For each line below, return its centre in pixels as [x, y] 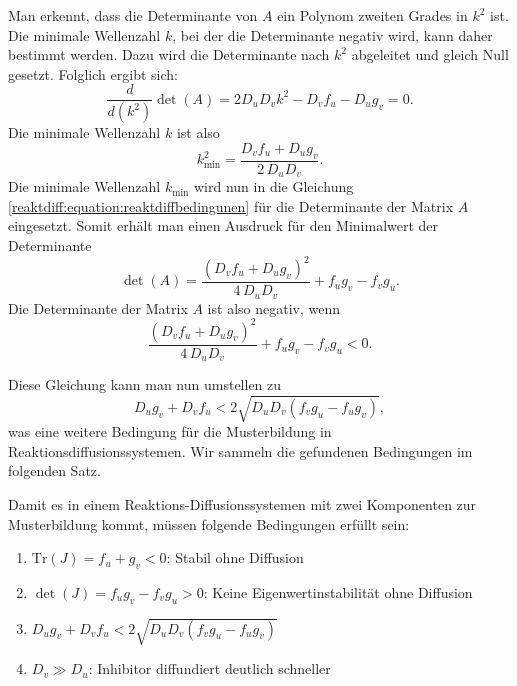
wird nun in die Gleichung [274, 186]
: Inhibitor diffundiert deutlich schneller [209, 668]
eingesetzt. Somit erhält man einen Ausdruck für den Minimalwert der [223, 225]
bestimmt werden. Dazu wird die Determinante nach [169, 54]
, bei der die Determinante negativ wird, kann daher [332, 34]
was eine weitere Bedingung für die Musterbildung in [170, 431]
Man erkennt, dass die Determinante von [133, 15]
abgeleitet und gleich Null [430, 54]
